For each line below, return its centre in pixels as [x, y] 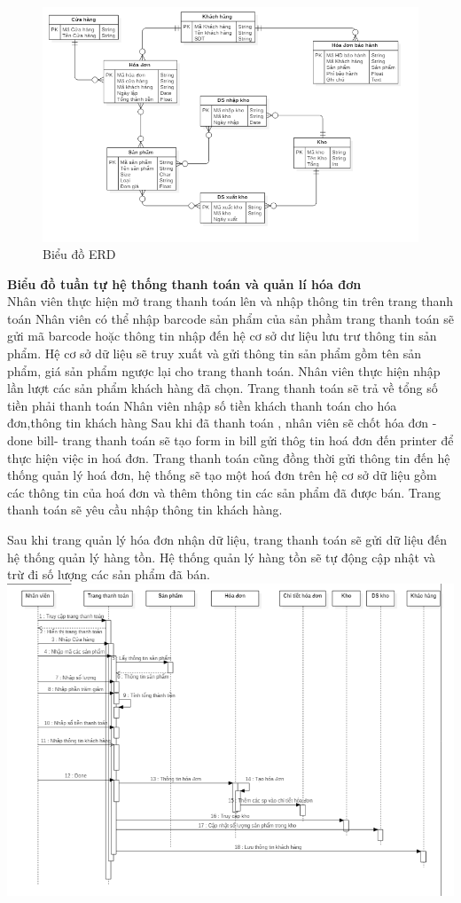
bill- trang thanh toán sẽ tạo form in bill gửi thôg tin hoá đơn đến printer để [245, 440]
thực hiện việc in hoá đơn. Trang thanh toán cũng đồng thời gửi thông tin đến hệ [229, 457]
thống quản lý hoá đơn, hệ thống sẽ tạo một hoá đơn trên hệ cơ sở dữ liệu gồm [222, 475]
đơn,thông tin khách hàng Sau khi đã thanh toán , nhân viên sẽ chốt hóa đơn [218, 423]
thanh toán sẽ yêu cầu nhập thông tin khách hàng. [145, 510]
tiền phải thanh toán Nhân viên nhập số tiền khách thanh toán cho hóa [202, 405]
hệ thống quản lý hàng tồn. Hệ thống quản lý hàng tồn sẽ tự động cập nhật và [222, 557]
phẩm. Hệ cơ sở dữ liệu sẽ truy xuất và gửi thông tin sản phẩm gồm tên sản [214, 353]
